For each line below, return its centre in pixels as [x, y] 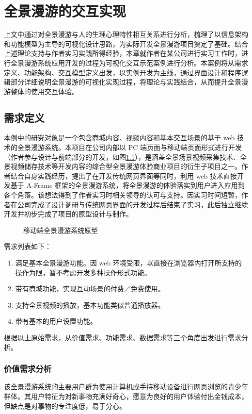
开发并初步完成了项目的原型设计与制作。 [68, 214]
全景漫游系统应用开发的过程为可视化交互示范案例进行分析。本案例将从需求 [129, 62]
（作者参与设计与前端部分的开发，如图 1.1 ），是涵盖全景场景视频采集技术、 [122, 157]
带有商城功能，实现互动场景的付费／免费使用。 [90, 289]
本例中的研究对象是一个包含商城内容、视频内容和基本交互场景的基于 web [119, 138]
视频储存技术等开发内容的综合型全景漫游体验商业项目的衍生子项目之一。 [126, 166]
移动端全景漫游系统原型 [61, 230]
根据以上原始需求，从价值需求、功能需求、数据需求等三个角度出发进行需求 [123, 337]
